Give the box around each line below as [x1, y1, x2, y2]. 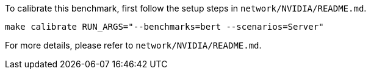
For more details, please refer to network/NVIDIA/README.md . [5, 40, 262, 50]
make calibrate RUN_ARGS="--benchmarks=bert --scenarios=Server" [5, 22, 324, 32]
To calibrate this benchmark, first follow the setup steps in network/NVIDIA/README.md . [5, 3, 367, 13]
